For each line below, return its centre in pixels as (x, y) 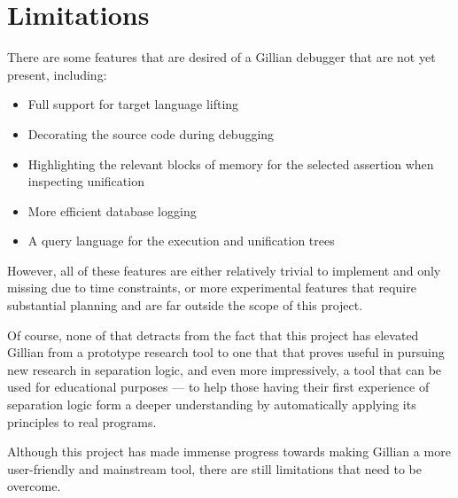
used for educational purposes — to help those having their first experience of (218, 387)
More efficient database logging (112, 210)
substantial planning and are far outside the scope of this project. (185, 305)
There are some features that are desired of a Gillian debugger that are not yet (221, 57)
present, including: (57, 74)
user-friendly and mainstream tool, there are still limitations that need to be (214, 468)
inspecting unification (86, 181)
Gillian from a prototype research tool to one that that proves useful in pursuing (226, 352)
